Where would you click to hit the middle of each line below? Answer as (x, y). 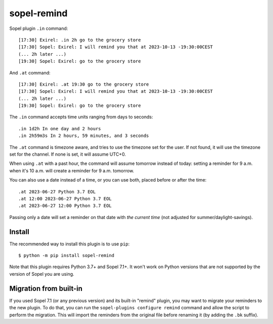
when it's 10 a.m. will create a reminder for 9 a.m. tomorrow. (72, 170)
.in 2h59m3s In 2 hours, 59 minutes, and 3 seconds (84, 136)
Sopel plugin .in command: (39, 28)
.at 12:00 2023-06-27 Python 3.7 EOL (65, 199)
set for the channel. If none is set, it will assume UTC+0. (68, 154)
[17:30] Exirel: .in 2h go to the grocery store (80, 40)
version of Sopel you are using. (42, 274)
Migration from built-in (46, 288)
